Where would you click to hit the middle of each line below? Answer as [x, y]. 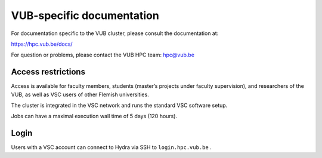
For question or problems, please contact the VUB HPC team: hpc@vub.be [103, 55]
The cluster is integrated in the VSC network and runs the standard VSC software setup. [119, 105]
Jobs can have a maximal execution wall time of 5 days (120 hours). [94, 116]
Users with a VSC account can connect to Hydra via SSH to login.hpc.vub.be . [111, 147]
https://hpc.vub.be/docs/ [42, 44]
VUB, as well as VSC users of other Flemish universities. [80, 94]
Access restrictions [48, 72]
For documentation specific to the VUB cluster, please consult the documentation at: [115, 33]
